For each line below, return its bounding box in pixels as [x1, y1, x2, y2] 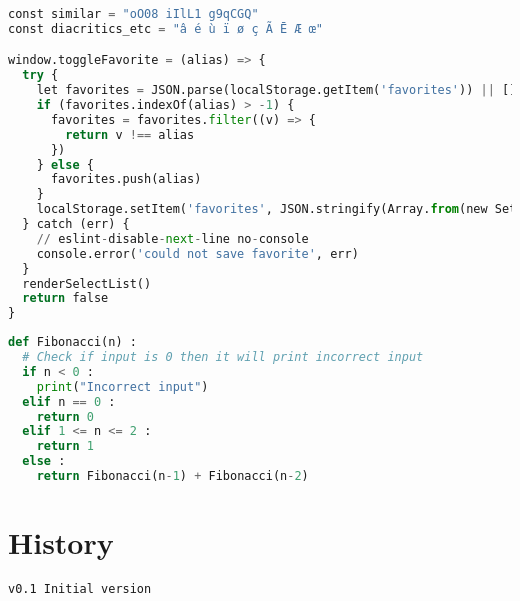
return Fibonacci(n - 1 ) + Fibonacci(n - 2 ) [36, 469, 309, 484]
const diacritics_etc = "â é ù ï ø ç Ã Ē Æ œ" [8, 21, 324, 36]
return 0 [36, 409, 94, 424]
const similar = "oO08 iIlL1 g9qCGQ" [8, 7, 259, 21]
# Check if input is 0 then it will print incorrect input [22, 350, 424, 365]
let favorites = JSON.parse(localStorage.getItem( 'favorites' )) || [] [36, 83, 517, 98]
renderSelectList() [22, 276, 152, 291]
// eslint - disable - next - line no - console [36, 231, 309, 246]
